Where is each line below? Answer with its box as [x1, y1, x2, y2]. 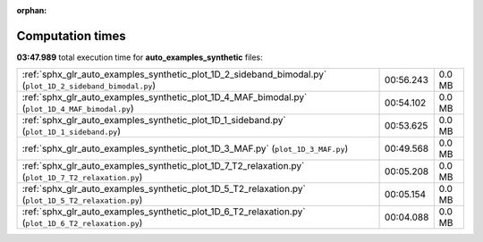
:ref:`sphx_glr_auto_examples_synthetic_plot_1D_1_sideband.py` [21, 114, 286, 127]
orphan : [16, 5, 47, 15]
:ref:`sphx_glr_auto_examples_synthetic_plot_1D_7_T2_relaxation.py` [21, 160, 305, 172]
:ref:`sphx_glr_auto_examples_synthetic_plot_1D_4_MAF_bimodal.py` [21, 91, 308, 104]
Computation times [16, 28, 126, 44]
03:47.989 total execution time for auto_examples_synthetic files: [16, 52, 263, 63]
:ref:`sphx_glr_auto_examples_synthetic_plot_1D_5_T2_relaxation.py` [21, 183, 306, 196]
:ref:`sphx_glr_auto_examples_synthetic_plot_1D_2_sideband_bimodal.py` [21, 68, 327, 80]
